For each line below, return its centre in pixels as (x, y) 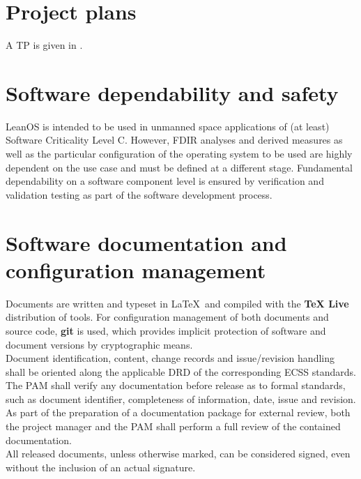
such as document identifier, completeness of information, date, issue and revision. (181, 398)
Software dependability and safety (172, 92)
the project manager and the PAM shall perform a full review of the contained (173, 426)
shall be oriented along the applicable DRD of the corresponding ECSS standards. (181, 371)
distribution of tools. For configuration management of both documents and (167, 317)
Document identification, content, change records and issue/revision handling (170, 358)
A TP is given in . (44, 45)
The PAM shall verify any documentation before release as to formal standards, (176, 385)
